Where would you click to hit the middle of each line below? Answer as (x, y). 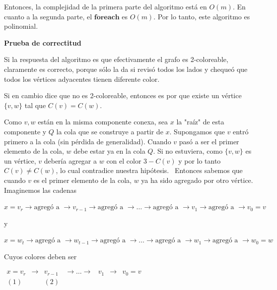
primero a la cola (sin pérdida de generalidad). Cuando (88, 141)
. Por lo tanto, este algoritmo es (202, 16)
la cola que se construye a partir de (110, 131)
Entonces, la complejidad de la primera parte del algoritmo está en (105, 6)
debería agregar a (70, 160)
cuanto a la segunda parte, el (48, 16)
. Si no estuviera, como (188, 151)
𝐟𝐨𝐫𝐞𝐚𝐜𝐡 (107, 17)
